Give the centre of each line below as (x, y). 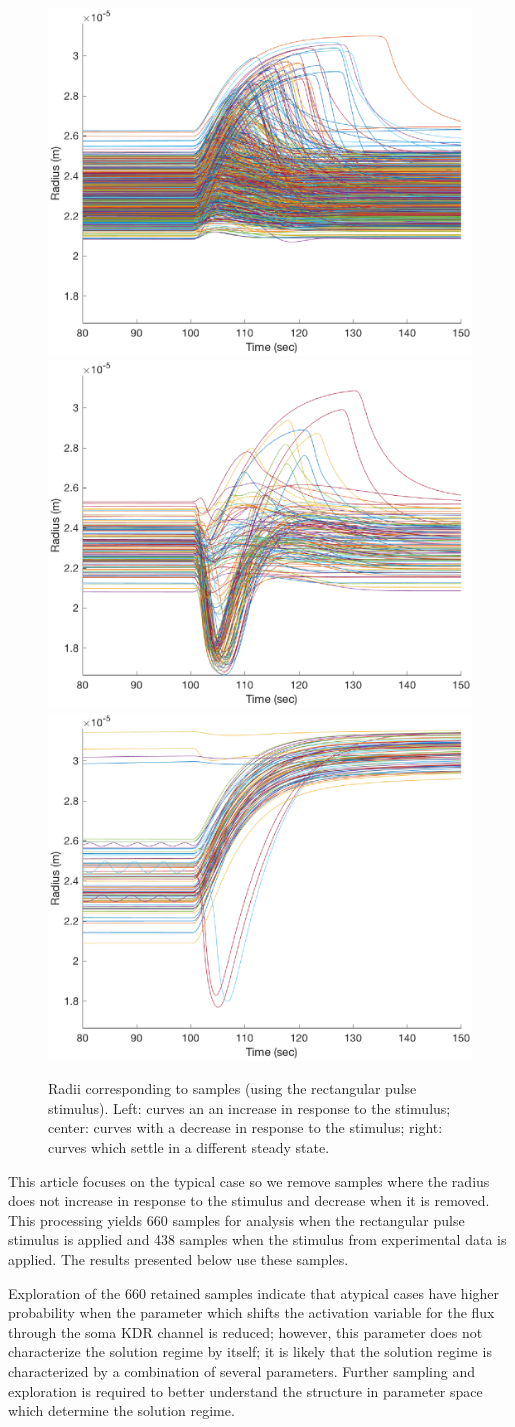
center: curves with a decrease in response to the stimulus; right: (245, 1127)
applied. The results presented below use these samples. (178, 1258)
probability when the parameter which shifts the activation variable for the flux (251, 1312)
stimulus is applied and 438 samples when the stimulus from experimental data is (257, 1239)
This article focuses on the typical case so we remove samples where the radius (249, 1180)
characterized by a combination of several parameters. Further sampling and (241, 1370)
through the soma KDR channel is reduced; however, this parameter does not (245, 1331)
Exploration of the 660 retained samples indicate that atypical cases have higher (254, 1292)
